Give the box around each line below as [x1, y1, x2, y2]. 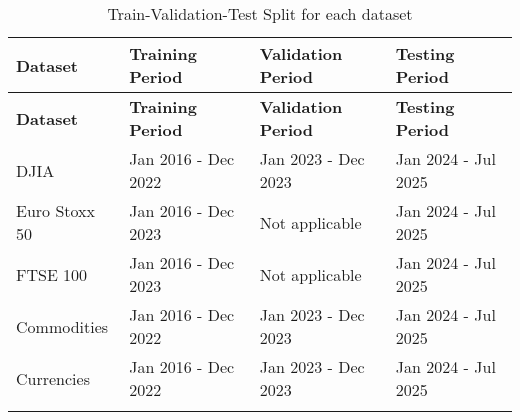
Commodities [16, 314, 109, 338]
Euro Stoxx [16, 199, 95, 222]
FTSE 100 [16, 262, 88, 286]
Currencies [16, 366, 90, 390]
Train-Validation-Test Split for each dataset [107, 2, 413, 25]
